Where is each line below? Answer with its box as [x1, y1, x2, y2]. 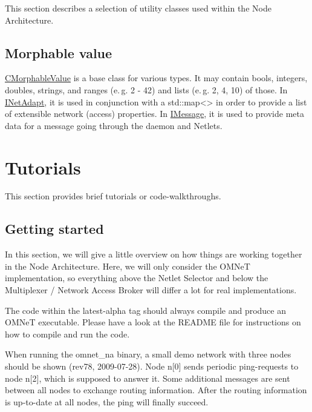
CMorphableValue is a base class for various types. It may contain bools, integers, [5, 71, 308, 84]
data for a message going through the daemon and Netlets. [5, 119, 223, 131]
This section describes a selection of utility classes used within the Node [5, 2, 271, 14]
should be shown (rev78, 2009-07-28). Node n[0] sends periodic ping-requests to [5, 360, 299, 373]
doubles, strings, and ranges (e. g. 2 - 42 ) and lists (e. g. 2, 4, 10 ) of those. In [5, 83, 288, 96]
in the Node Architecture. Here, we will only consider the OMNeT [5, 259, 250, 272]
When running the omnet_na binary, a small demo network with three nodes [5, 348, 291, 360]
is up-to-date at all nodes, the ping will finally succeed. [5, 395, 209, 408]
